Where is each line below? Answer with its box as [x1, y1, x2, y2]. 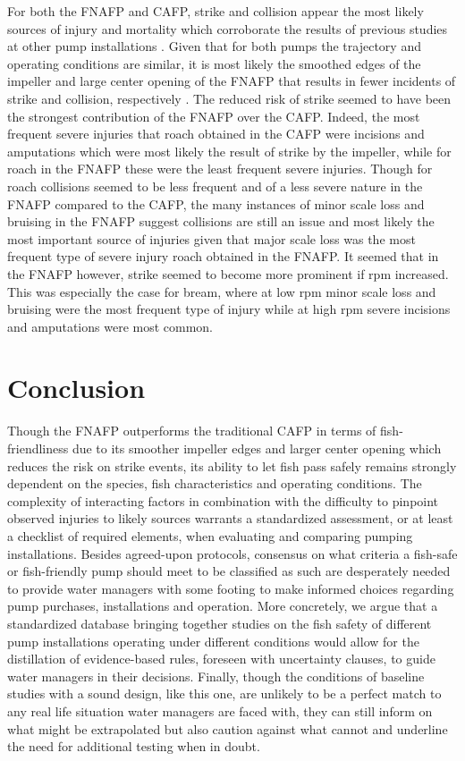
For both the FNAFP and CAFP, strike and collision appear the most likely [7, 2, 424, 20]
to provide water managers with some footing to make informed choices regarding [7, 579, 454, 597]
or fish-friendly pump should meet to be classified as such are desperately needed [7, 562, 451, 580]
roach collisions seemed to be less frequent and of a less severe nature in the [7, 176, 423, 195]
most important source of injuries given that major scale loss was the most [7, 229, 416, 248]
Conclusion [7, 369, 146, 406]
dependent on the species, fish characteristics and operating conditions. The [7, 474, 422, 493]
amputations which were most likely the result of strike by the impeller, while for [7, 141, 452, 160]
